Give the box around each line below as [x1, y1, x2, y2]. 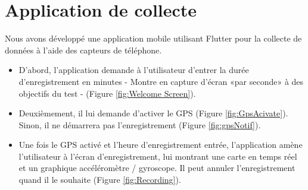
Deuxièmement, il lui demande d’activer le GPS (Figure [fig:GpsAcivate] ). [18, 107, 288, 119]
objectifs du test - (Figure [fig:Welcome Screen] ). [18, 87, 196, 99]
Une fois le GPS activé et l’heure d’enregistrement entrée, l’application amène [18, 138, 303, 151]
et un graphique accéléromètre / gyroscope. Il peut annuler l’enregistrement [18, 161, 295, 174]
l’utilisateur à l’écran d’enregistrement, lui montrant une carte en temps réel [18, 150, 297, 162]
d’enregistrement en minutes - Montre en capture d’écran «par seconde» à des [18, 75, 304, 87]
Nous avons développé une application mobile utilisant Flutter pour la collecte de [5, 32, 302, 45]
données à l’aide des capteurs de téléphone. [5, 43, 162, 56]
